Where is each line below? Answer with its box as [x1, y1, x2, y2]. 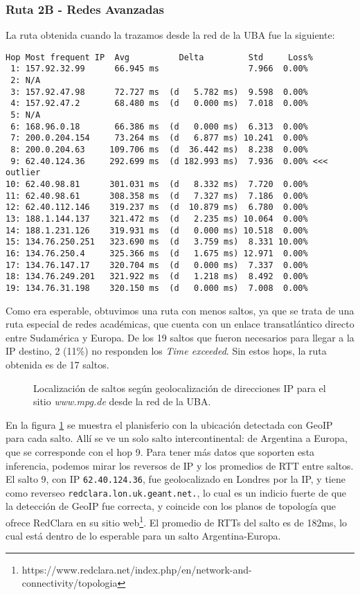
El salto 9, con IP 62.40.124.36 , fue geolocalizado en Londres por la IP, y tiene [6, 472, 345, 486]
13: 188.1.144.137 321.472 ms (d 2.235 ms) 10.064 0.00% [6, 214, 308, 224]
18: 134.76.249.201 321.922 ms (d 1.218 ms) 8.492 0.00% [6, 272, 308, 282]
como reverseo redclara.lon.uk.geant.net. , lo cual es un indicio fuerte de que [6, 485, 347, 499]
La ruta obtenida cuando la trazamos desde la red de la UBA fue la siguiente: [6, 28, 335, 42]
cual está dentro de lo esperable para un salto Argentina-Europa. [6, 529, 281, 543]
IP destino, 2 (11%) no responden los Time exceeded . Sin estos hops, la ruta [6, 344, 327, 358]
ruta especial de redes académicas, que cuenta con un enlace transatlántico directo [6, 317, 354, 331]
